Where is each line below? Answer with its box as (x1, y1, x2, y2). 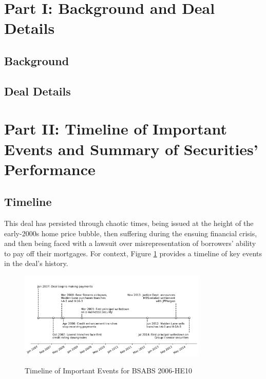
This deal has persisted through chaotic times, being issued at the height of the (4, 218, 254, 229)
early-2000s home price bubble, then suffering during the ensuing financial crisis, (4, 228, 257, 238)
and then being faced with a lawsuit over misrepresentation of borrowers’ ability (4, 238, 256, 249)
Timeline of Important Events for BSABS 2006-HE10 (25, 365, 193, 376)
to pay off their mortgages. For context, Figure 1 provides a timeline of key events (4, 248, 262, 258)
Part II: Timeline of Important (4, 118, 227, 139)
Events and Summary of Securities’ (4, 138, 258, 159)
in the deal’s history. (4, 258, 68, 269)
